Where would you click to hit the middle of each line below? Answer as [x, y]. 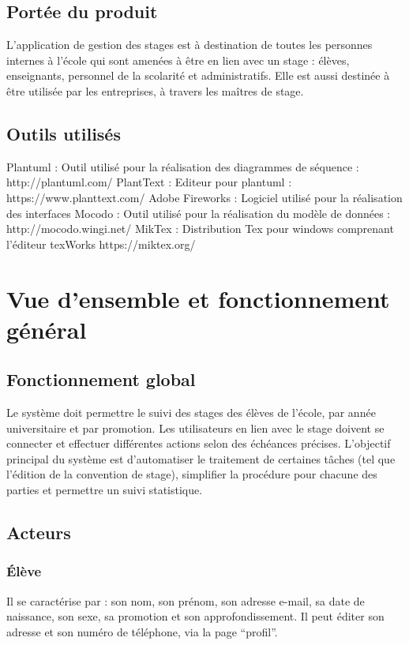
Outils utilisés [64, 133]
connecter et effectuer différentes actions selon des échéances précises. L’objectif [199, 443]
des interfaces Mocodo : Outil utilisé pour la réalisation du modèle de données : [199, 213]
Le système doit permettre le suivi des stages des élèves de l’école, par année [191, 412]
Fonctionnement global [101, 379]
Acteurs [39, 532]
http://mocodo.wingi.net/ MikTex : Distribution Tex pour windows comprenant [200, 229]
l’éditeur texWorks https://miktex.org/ [101, 244]
